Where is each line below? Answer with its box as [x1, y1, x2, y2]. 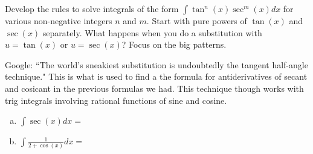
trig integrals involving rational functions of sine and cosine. [5, 94, 227, 106]
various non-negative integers [5, 14, 112, 27]
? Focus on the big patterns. [121, 38, 227, 51]
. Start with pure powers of [146, 14, 247, 27]
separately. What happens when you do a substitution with [42, 26, 262, 39]
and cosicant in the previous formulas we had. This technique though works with [5, 82, 304, 94]
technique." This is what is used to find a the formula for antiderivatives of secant [5, 70, 308, 83]
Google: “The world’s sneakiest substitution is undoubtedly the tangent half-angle [5, 58, 308, 71]
